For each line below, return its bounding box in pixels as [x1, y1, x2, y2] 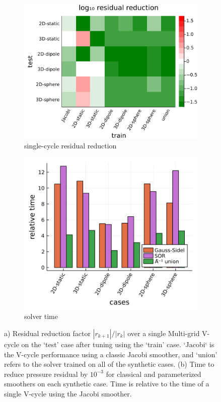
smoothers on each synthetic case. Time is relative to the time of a [4, 378, 209, 389]
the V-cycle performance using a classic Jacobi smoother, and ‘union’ [4, 349, 217, 359]
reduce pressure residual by [4, 368, 88, 379]
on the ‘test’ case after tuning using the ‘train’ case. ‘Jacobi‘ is [21, 339, 214, 349]
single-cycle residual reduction [24, 140, 117, 151]
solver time [24, 311, 58, 321]
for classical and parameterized [106, 368, 201, 379]
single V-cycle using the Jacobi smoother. [4, 388, 132, 398]
